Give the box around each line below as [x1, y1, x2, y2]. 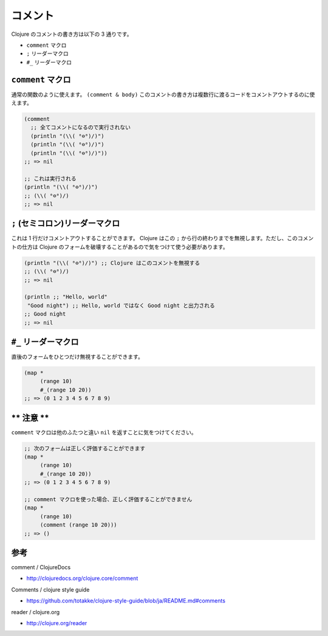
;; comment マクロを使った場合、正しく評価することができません [24, 496, 193, 503]
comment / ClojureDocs [11, 564, 71, 571]
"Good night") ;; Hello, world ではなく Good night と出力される [27, 302, 216, 309]
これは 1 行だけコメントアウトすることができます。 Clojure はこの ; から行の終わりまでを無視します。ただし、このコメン [11, 235, 314, 242]
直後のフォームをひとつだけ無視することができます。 [11, 353, 144, 361]
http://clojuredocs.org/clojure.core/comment [26, 575, 138, 582]
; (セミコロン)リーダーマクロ [11, 218, 120, 229]
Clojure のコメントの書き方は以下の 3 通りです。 [11, 30, 132, 38]
